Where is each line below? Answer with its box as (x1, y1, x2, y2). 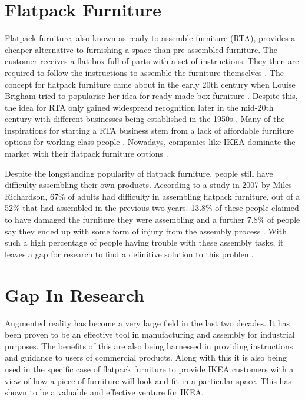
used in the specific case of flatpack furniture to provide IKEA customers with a (5, 362, 294, 375)
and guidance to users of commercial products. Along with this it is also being (5, 351, 287, 363)
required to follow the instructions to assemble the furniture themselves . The (5, 66, 284, 78)
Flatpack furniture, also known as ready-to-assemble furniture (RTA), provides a (5, 32, 296, 44)
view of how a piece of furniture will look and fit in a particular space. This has (5, 374, 291, 386)
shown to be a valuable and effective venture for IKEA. (5, 386, 204, 398)
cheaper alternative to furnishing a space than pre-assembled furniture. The (5, 43, 277, 55)
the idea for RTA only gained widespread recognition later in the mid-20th (5, 101, 274, 113)
